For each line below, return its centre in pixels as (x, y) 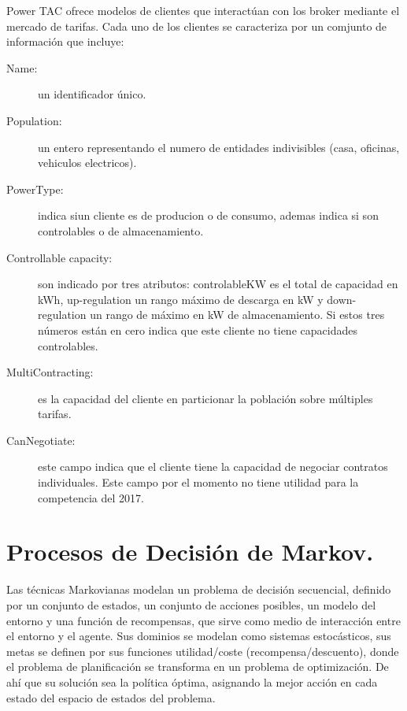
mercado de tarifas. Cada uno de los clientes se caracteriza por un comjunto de (197, 26)
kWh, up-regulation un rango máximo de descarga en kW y (181, 299)
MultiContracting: (50, 372)
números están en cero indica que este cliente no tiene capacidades (198, 330)
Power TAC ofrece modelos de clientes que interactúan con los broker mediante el (203, 10)
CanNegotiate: (41, 440)
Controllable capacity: (59, 257)
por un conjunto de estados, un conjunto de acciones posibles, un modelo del (191, 604)
